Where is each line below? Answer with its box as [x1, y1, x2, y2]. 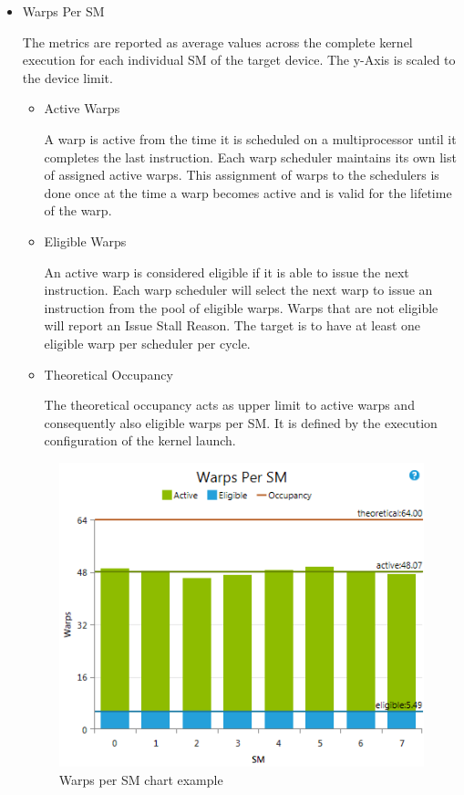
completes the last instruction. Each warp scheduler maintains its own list [44, 147, 457, 166]
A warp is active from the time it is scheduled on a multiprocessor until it [44, 129, 457, 148]
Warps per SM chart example [58, 769, 223, 789]
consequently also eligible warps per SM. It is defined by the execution [44, 413, 438, 432]
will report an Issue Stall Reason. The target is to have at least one [44, 316, 421, 335]
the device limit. [22, 68, 113, 87]
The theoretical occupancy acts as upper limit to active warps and [44, 395, 415, 414]
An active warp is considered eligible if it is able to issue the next [44, 262, 409, 281]
